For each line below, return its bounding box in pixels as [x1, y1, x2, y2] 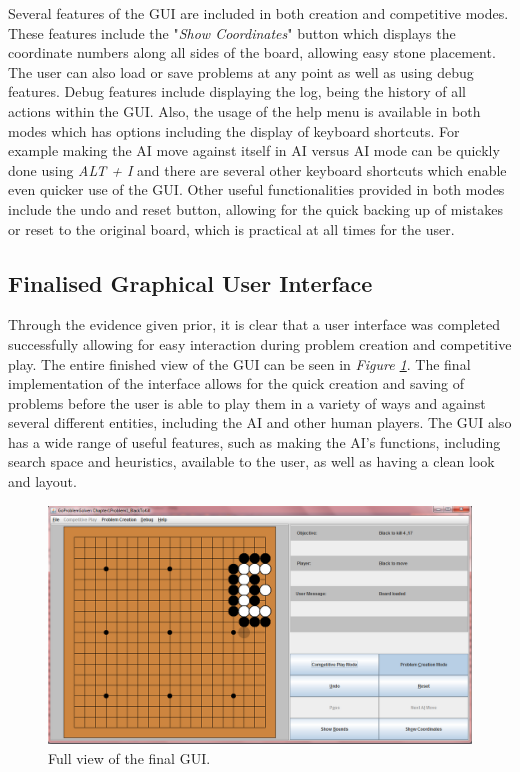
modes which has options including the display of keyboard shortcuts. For [8, 120, 460, 141]
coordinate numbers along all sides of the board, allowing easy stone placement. [8, 42, 496, 63]
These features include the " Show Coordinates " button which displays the [8, 22, 456, 43]
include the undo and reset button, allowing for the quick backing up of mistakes [8, 198, 504, 219]
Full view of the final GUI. [48, 747, 211, 768]
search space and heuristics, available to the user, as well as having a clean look [8, 451, 495, 472]
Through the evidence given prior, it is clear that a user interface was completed [8, 314, 500, 335]
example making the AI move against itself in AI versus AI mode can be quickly [8, 140, 500, 161]
